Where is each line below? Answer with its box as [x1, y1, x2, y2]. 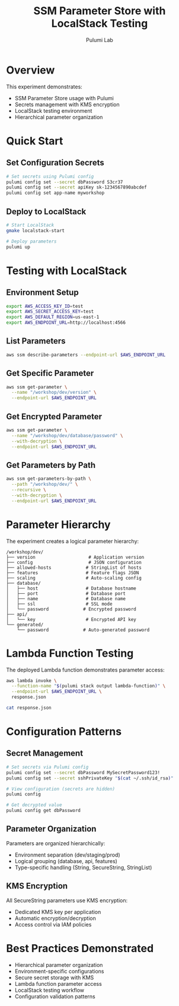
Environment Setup [6, 288, 79, 298]
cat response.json [6, 705, 52, 711]
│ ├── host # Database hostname [6, 585, 136, 591]
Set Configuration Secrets [6, 158, 105, 168]
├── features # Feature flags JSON [6, 569, 139, 576]
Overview [6, 63, 55, 77]
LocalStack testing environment [14, 107, 92, 114]
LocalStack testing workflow [14, 986, 85, 994]
